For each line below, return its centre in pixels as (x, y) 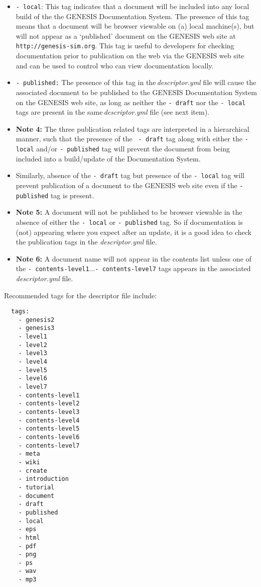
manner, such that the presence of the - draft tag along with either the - (132, 139)
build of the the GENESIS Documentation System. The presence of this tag (133, 16)
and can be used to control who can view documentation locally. (115, 65)
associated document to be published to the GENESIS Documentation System (136, 92)
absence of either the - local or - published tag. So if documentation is (129, 222)
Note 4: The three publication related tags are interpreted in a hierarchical (133, 129)
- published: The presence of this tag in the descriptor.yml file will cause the (136, 82)
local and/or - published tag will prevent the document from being (123, 149)
